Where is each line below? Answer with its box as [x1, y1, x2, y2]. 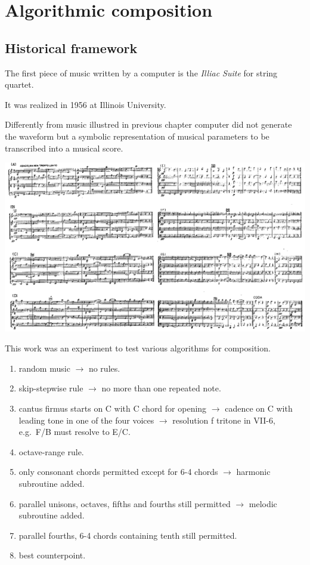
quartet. [5, 78, 34, 91]
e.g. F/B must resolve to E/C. [18, 425, 131, 438]
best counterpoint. [18, 549, 86, 561]
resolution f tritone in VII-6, [172, 413, 275, 426]
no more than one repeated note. [101, 382, 221, 394]
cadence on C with [225, 402, 293, 415]
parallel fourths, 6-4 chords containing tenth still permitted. [18, 529, 237, 541]
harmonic [236, 465, 271, 478]
